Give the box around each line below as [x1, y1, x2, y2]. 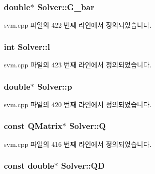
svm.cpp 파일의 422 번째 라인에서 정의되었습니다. [4, 20, 152, 30]
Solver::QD [61, 159, 105, 172]
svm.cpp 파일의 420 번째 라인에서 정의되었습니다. [4, 99, 152, 109]
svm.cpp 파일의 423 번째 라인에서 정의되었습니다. [4, 60, 152, 70]
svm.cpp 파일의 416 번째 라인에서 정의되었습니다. [4, 139, 152, 149]
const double [4, 159, 54, 172]
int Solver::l [4, 40, 50, 52]
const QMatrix [4, 120, 62, 132]
